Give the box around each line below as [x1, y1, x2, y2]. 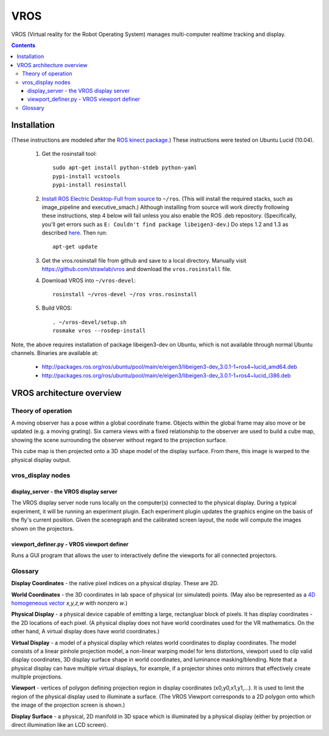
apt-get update [52, 243, 98, 250]
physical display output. [11, 456, 71, 464]
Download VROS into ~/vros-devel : [41, 277, 136, 284]
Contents [11, 42, 36, 49]
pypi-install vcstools [52, 173, 121, 180]
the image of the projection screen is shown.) [11, 701, 126, 709]
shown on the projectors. [11, 525, 74, 532]
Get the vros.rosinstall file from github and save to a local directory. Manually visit [41, 257, 247, 264]
